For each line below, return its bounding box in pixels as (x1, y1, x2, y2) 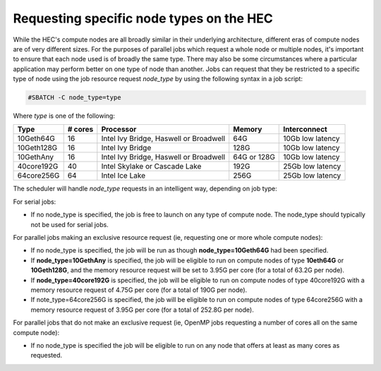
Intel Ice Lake (101, 171, 146, 181)
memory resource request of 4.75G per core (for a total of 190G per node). (30, 286, 248, 294)
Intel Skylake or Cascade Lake (101, 162, 202, 171)
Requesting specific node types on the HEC (13, 11, 273, 26)
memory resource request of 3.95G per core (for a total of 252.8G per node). (30, 305, 254, 314)
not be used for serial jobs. (30, 220, 109, 229)
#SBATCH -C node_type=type (28, 94, 121, 102)
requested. (30, 351, 63, 360)
